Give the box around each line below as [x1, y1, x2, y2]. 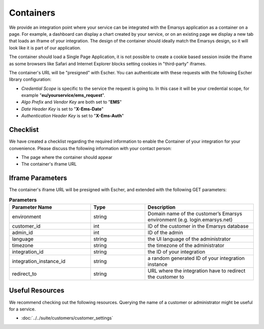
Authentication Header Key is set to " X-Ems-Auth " [21, 113, 124, 119]
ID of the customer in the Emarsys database [147, 222, 249, 229]
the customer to [147, 273, 184, 280]
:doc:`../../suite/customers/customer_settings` [21, 315, 113, 321]
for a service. [9, 306, 36, 312]
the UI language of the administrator [147, 235, 231, 242]
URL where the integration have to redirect [147, 267, 245, 274]
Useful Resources [9, 286, 65, 295]
